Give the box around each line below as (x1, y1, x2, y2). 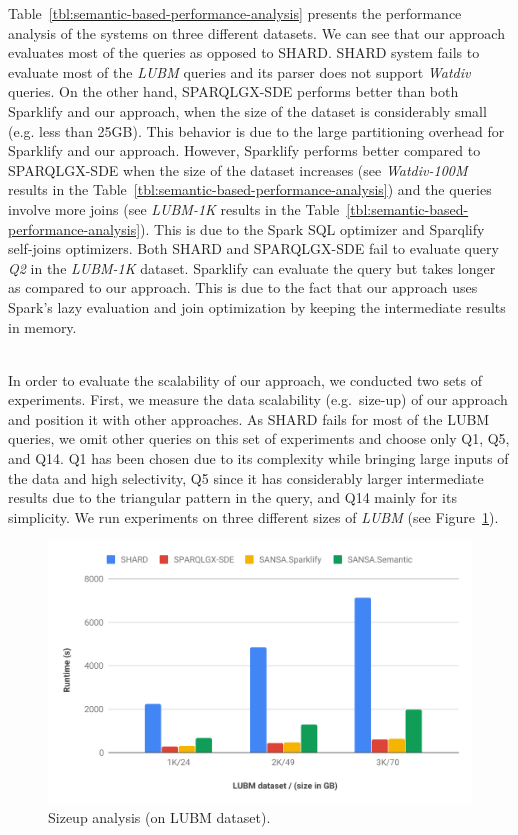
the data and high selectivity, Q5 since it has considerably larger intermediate (8, 467, 484, 488)
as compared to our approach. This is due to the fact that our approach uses (8, 277, 478, 298)
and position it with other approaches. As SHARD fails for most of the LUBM (8, 408, 490, 429)
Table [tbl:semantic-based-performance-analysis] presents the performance (8, 3, 462, 23)
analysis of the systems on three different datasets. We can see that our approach (8, 22, 505, 43)
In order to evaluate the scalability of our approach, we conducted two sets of (8, 369, 483, 390)
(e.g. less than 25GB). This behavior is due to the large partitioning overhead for (8, 120, 505, 141)
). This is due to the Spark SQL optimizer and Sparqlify (140, 218, 485, 239)
